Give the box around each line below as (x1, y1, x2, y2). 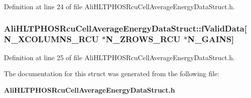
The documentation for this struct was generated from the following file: (4, 68, 219, 79)
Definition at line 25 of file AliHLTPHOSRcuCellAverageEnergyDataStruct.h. (4, 52, 235, 62)
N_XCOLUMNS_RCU (4, 33, 99, 45)
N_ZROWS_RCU (106, 33, 180, 45)
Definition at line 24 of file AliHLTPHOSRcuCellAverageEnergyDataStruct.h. (4, 1, 235, 11)
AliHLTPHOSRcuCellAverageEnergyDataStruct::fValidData (4, 22, 245, 34)
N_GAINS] (187, 33, 234, 45)
